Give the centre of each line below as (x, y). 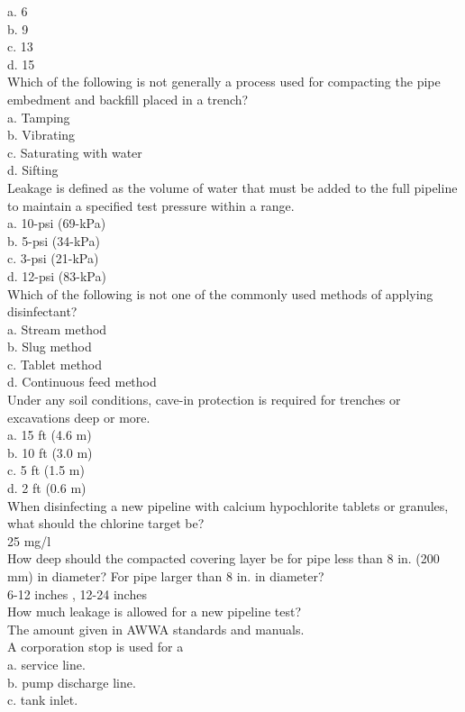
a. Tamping (39, 117)
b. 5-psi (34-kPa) (54, 240)
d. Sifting (33, 170)
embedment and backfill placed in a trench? (128, 99)
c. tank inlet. (43, 700)
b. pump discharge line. (72, 682)
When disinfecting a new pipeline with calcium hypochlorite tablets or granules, (228, 505)
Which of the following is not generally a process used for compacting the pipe (224, 82)
